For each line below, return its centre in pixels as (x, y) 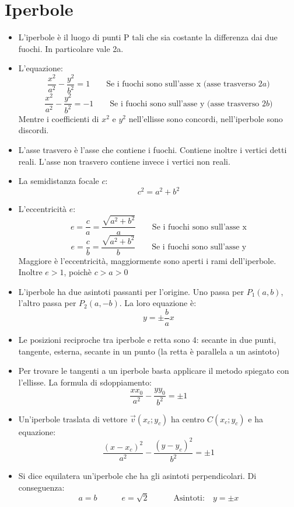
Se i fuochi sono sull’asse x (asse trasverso (181, 84)
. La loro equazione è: (158, 303)
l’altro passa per (47, 303)
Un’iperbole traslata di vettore (73, 419)
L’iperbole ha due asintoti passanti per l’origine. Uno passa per (131, 291)
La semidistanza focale (59, 181)
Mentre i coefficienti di (59, 118)
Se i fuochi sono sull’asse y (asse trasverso (185, 104)
